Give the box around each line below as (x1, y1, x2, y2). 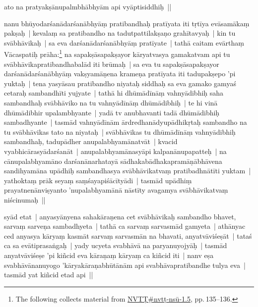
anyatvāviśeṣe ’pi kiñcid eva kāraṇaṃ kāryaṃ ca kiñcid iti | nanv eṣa (4, 250, 214, 260)
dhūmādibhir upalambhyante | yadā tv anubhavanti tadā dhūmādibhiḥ (4, 107, 220, 117)
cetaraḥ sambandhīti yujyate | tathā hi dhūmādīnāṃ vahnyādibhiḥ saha (4, 88, 224, 98)
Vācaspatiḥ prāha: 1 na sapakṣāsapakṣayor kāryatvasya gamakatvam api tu (4, 48, 230, 59)
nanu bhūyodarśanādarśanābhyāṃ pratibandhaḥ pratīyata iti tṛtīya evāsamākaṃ (4, 18, 250, 28)
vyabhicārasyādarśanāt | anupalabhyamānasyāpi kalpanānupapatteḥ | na (4, 146, 227, 156)
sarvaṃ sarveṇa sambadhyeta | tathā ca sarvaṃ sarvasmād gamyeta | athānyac (4, 221, 246, 231)
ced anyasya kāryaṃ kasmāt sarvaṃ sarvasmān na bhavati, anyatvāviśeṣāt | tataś (4, 230, 252, 241)
